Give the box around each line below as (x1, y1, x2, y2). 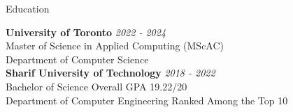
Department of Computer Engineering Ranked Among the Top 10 (6, 93, 288, 107)
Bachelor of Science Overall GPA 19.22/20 (6, 79, 187, 93)
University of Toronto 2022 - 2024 (6, 24, 166, 39)
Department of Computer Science (6, 51, 149, 66)
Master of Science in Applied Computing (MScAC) (6, 38, 224, 53)
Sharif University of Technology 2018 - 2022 (6, 65, 215, 80)
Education (6, 1, 50, 15)
